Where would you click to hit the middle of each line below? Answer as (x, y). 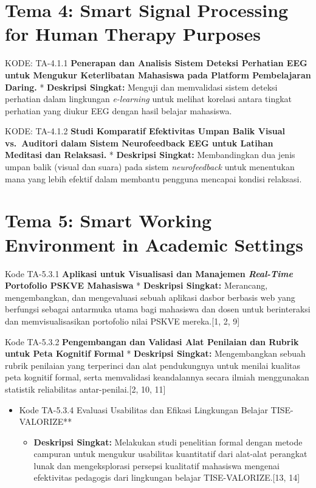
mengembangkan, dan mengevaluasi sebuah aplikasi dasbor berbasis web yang (150, 297)
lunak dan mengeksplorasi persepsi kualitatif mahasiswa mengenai (156, 465)
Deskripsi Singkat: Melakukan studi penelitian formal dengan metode (168, 442)
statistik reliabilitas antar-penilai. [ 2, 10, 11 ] (85, 389)
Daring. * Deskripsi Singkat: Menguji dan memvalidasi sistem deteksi (141, 87)
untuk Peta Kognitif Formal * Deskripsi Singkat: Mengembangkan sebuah (155, 353)
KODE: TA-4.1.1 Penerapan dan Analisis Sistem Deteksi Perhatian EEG (156, 63)
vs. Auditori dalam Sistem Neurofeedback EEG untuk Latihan (139, 143)
